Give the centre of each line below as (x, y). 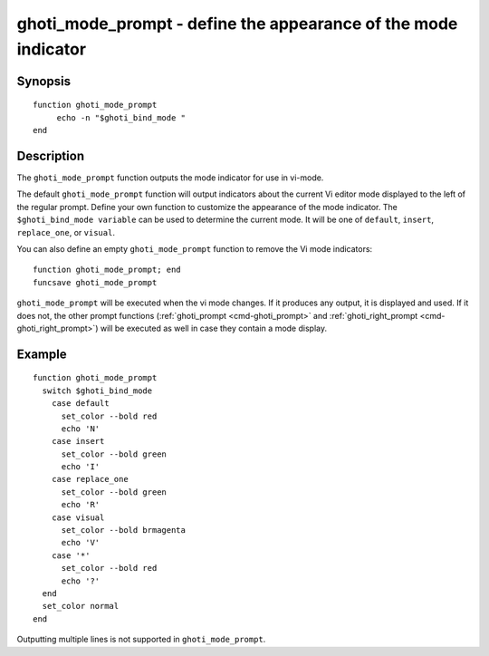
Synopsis (44, 81)
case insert (78, 441)
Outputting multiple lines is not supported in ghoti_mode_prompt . (141, 640)
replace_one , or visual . (66, 232)
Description (51, 155)
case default (80, 404)
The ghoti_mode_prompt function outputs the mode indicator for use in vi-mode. (170, 178)
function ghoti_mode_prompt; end (107, 270)
